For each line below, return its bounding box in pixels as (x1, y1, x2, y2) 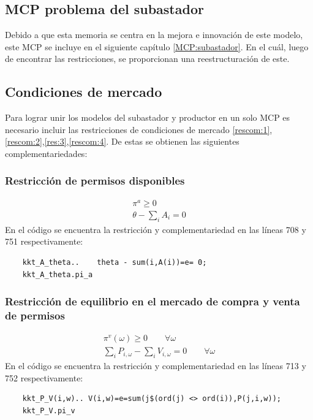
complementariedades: (5, 147, 88, 159)
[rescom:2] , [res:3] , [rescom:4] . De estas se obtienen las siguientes (5, 135, 239, 148)
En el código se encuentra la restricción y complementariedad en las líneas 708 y (5, 223, 306, 235)
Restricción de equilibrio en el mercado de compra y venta (5, 294, 300, 309)
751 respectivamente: (5, 235, 83, 248)
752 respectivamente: (5, 371, 83, 384)
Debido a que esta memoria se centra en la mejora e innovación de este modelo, (5, 28, 303, 41)
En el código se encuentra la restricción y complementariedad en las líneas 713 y (5, 359, 306, 372)
